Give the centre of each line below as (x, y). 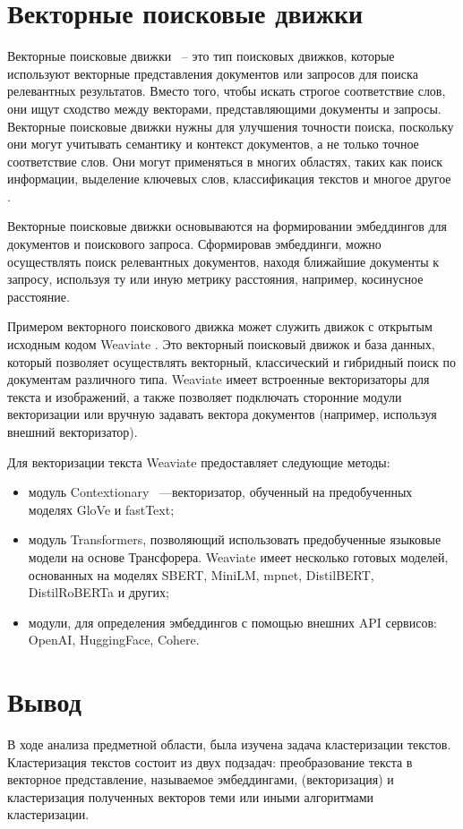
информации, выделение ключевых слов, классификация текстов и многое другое (229, 179)
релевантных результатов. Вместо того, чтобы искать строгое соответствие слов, (227, 91)
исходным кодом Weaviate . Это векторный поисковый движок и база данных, (221, 344)
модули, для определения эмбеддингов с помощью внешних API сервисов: (232, 622)
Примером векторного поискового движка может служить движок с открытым (220, 326)
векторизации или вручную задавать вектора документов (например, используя (222, 414)
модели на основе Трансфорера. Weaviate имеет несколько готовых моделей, (238, 556)
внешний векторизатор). (73, 432)
